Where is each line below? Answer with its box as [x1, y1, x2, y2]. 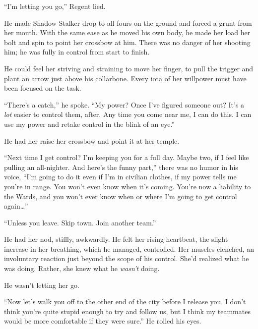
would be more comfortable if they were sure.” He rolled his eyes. [4, 316, 201, 326]
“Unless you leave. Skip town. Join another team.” [4, 217, 156, 227]
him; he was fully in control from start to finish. [4, 47, 150, 57]
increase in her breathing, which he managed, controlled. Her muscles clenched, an [4, 243, 255, 254]
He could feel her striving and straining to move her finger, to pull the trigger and [4, 63, 254, 73]
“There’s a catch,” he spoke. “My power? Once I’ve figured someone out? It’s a [4, 99, 245, 110]
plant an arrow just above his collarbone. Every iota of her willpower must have [4, 73, 247, 83]
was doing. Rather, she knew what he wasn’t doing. [4, 263, 160, 274]
